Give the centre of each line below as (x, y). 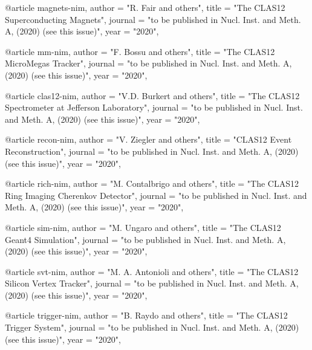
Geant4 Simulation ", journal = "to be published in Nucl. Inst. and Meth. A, (145, 239)
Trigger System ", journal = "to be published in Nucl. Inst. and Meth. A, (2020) (152, 327)
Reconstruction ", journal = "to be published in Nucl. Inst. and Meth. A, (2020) (152, 151)
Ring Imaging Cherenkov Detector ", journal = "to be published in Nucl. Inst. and (156, 195)
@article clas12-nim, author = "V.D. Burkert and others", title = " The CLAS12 (152, 95)
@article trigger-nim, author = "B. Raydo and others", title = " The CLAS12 (146, 315)
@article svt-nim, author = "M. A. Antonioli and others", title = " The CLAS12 (152, 271)
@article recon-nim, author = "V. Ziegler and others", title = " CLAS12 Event (148, 139)
